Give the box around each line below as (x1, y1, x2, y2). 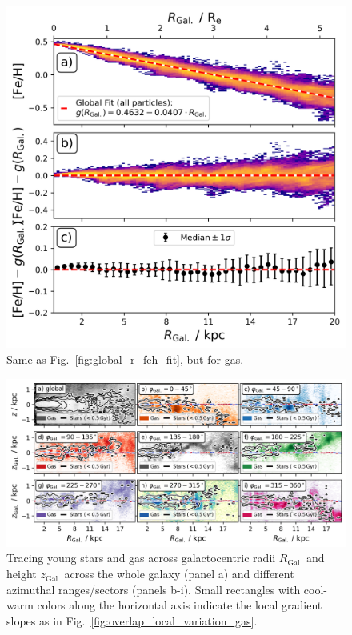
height (6, 565, 37, 582)
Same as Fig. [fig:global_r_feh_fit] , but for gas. (6, 350, 244, 367)
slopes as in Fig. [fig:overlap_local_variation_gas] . (6, 612, 258, 629)
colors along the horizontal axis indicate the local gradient (37, 597, 322, 613)
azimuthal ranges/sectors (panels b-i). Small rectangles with (6, 581, 301, 597)
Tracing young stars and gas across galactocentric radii (6, 549, 276, 566)
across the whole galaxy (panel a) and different (64, 565, 294, 582)
